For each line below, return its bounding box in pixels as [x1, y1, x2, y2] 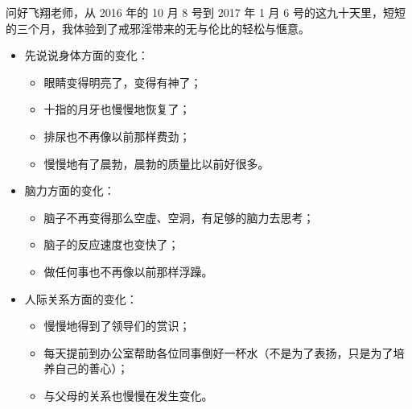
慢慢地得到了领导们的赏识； [43, 317, 191, 334]
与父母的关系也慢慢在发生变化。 [43, 386, 213, 403]
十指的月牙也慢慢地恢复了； [43, 101, 191, 118]
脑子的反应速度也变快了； [43, 236, 179, 253]
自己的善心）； [55, 360, 129, 377]
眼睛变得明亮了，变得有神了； [43, 73, 202, 90]
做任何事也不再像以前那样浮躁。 [43, 262, 213, 279]
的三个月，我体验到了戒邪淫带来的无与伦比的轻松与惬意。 [6, 19, 310, 36]
